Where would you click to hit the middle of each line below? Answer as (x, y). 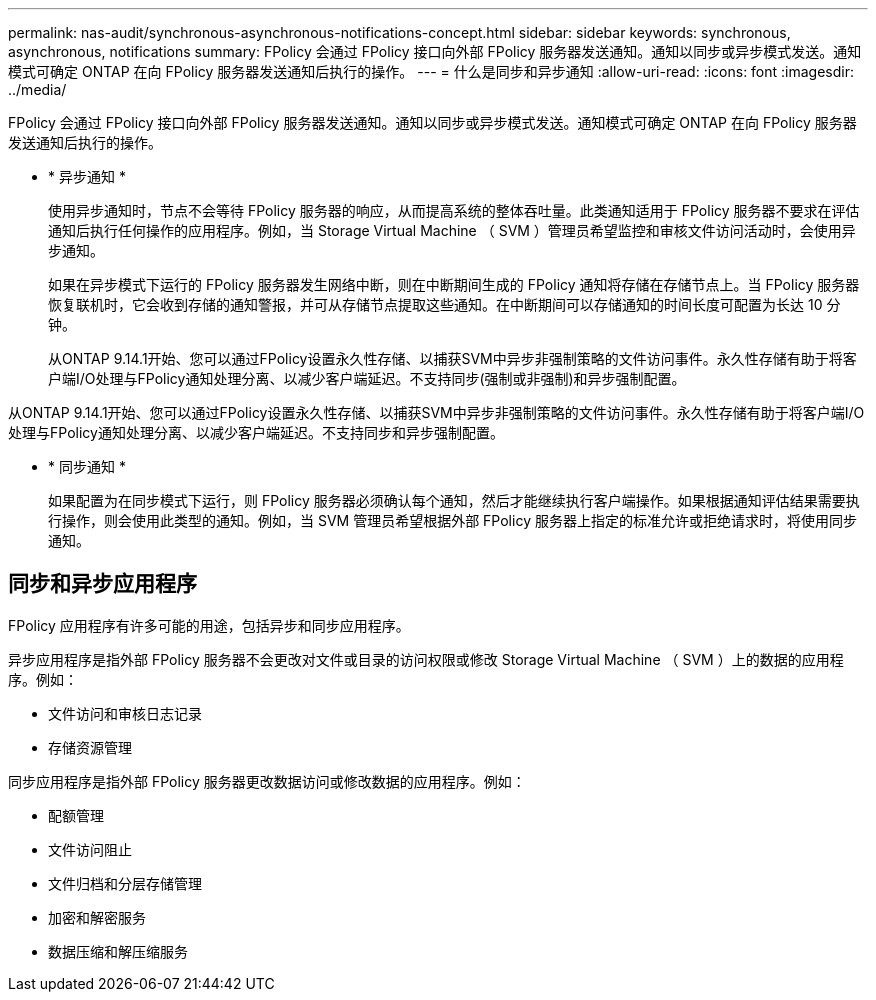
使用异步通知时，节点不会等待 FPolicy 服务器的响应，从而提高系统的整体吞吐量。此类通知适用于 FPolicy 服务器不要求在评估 (454, 210)
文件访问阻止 (90, 849)
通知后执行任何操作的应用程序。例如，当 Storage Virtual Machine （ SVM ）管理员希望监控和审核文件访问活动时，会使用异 (452, 230)
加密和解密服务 (97, 917)
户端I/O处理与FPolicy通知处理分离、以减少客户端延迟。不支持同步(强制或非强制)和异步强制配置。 (367, 378)
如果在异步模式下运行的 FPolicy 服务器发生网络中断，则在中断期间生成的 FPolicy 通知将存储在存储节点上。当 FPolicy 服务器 (454, 284)
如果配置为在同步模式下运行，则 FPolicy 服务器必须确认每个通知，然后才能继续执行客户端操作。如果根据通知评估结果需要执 (454, 500)
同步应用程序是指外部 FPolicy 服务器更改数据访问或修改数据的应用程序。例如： (267, 781)
